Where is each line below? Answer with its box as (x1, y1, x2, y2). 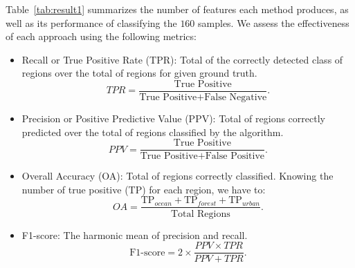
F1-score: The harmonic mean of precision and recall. (21, 227, 248, 242)
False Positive (205, 151, 265, 162)
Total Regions (170, 209, 230, 219)
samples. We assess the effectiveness (198, 15, 349, 30)
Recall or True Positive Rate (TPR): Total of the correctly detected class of (21, 52, 343, 66)
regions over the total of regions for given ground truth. (21, 66, 257, 80)
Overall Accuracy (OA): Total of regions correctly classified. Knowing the (21, 169, 334, 183)
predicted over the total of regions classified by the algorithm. (21, 124, 284, 139)
